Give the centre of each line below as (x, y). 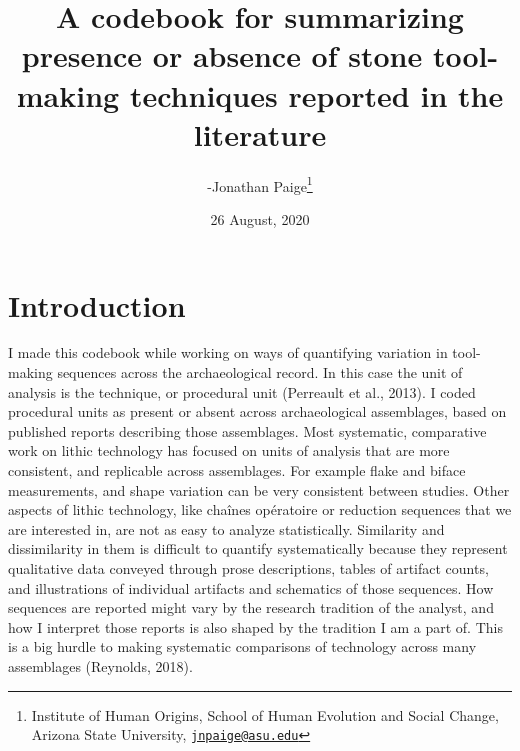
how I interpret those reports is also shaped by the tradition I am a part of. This (255, 626)
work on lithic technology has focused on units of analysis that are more (229, 450)
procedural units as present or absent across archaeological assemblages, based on (257, 411)
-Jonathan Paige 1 (260, 184)
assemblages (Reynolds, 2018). (100, 665)
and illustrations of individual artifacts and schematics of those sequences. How (251, 587)
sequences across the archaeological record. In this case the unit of (260, 372)
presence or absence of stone (222, 55)
